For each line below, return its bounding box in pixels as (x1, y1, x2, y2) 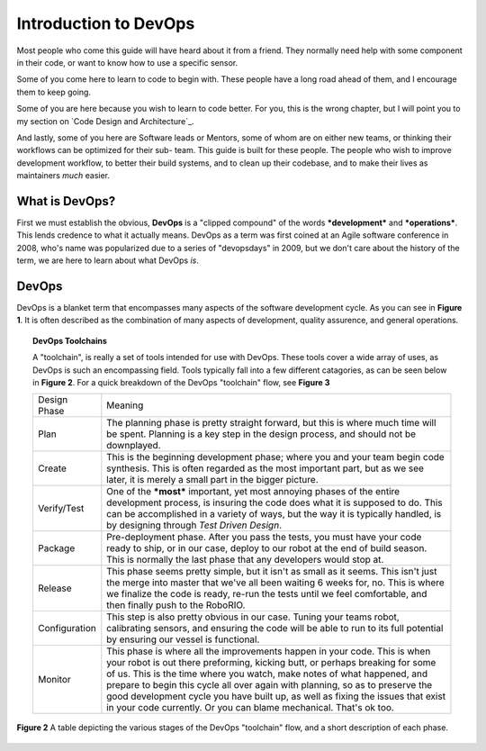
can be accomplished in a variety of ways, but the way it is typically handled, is (106, 508, 442, 520)
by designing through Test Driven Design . (106, 519, 283, 531)
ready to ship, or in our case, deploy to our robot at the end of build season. (106, 542, 427, 555)
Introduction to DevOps (16, 14, 195, 33)
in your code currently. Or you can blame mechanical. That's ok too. (106, 701, 395, 714)
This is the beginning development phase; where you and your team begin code (106, 451, 445, 464)
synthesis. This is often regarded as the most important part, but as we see (106, 462, 425, 475)
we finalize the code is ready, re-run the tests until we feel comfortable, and (106, 588, 427, 601)
